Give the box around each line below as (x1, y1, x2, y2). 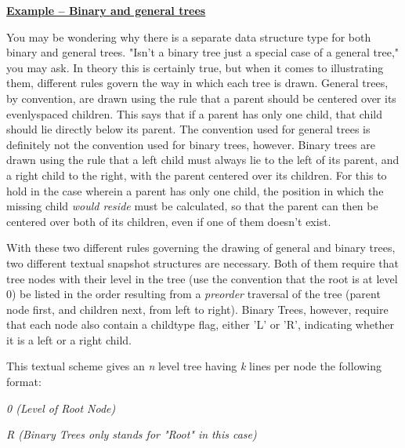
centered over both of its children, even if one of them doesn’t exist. (6, 213, 331, 229)
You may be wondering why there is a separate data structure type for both (6, 28, 371, 45)
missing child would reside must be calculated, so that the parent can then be (6, 198, 378, 214)
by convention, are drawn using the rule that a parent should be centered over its (6, 89, 396, 106)
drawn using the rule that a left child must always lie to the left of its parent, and (6, 151, 400, 168)
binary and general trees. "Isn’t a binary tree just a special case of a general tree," (6, 44, 400, 60)
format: (6, 373, 42, 390)
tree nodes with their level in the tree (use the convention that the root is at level (6, 270, 398, 286)
